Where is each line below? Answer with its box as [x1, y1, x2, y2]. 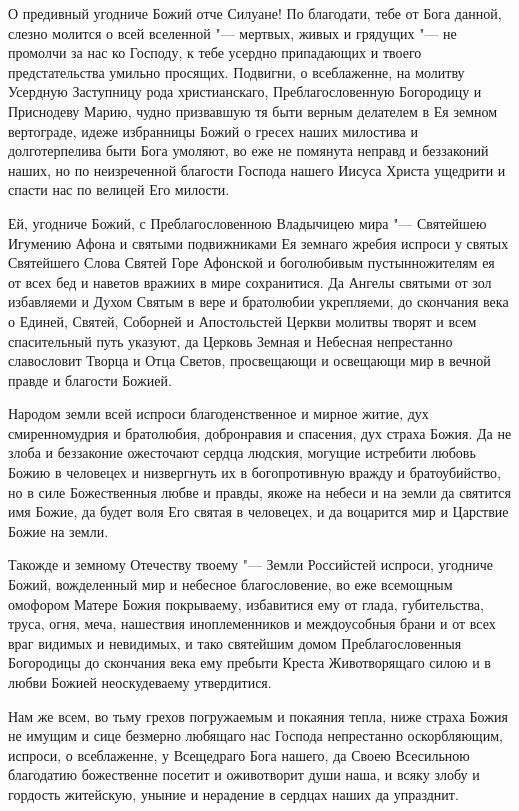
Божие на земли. [8, 520, 109, 541]
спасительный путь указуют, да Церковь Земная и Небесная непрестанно [8, 330, 453, 351]
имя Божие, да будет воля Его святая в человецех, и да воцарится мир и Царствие [8, 501, 509, 522]
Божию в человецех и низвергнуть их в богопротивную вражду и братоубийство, [8, 462, 501, 483]
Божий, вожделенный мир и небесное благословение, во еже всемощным [8, 574, 453, 595]
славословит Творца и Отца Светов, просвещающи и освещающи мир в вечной [8, 350, 491, 371]
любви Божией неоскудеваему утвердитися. [8, 672, 272, 692]
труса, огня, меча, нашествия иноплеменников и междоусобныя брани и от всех [8, 613, 496, 634]
